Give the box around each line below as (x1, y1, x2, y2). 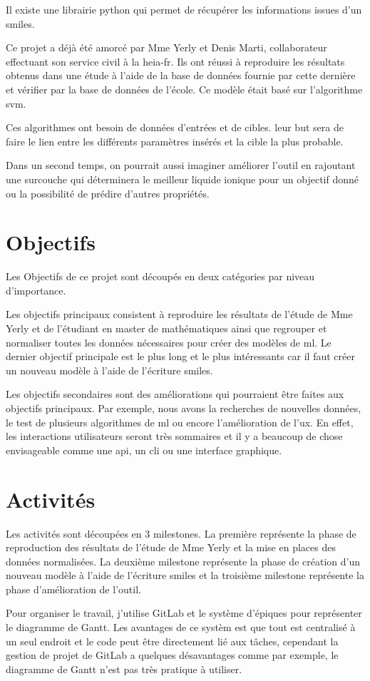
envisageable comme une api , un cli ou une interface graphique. (6, 442, 282, 457)
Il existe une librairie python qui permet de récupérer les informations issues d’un (6, 2, 362, 16)
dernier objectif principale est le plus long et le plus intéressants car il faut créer (6, 349, 355, 364)
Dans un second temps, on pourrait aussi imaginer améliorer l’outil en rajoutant (6, 158, 356, 173)
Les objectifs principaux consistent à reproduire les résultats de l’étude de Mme (6, 307, 353, 322)
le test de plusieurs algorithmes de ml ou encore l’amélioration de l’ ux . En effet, (6, 414, 354, 429)
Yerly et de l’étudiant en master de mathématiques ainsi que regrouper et (6, 321, 327, 336)
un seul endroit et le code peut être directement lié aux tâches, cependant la (6, 633, 339, 648)
